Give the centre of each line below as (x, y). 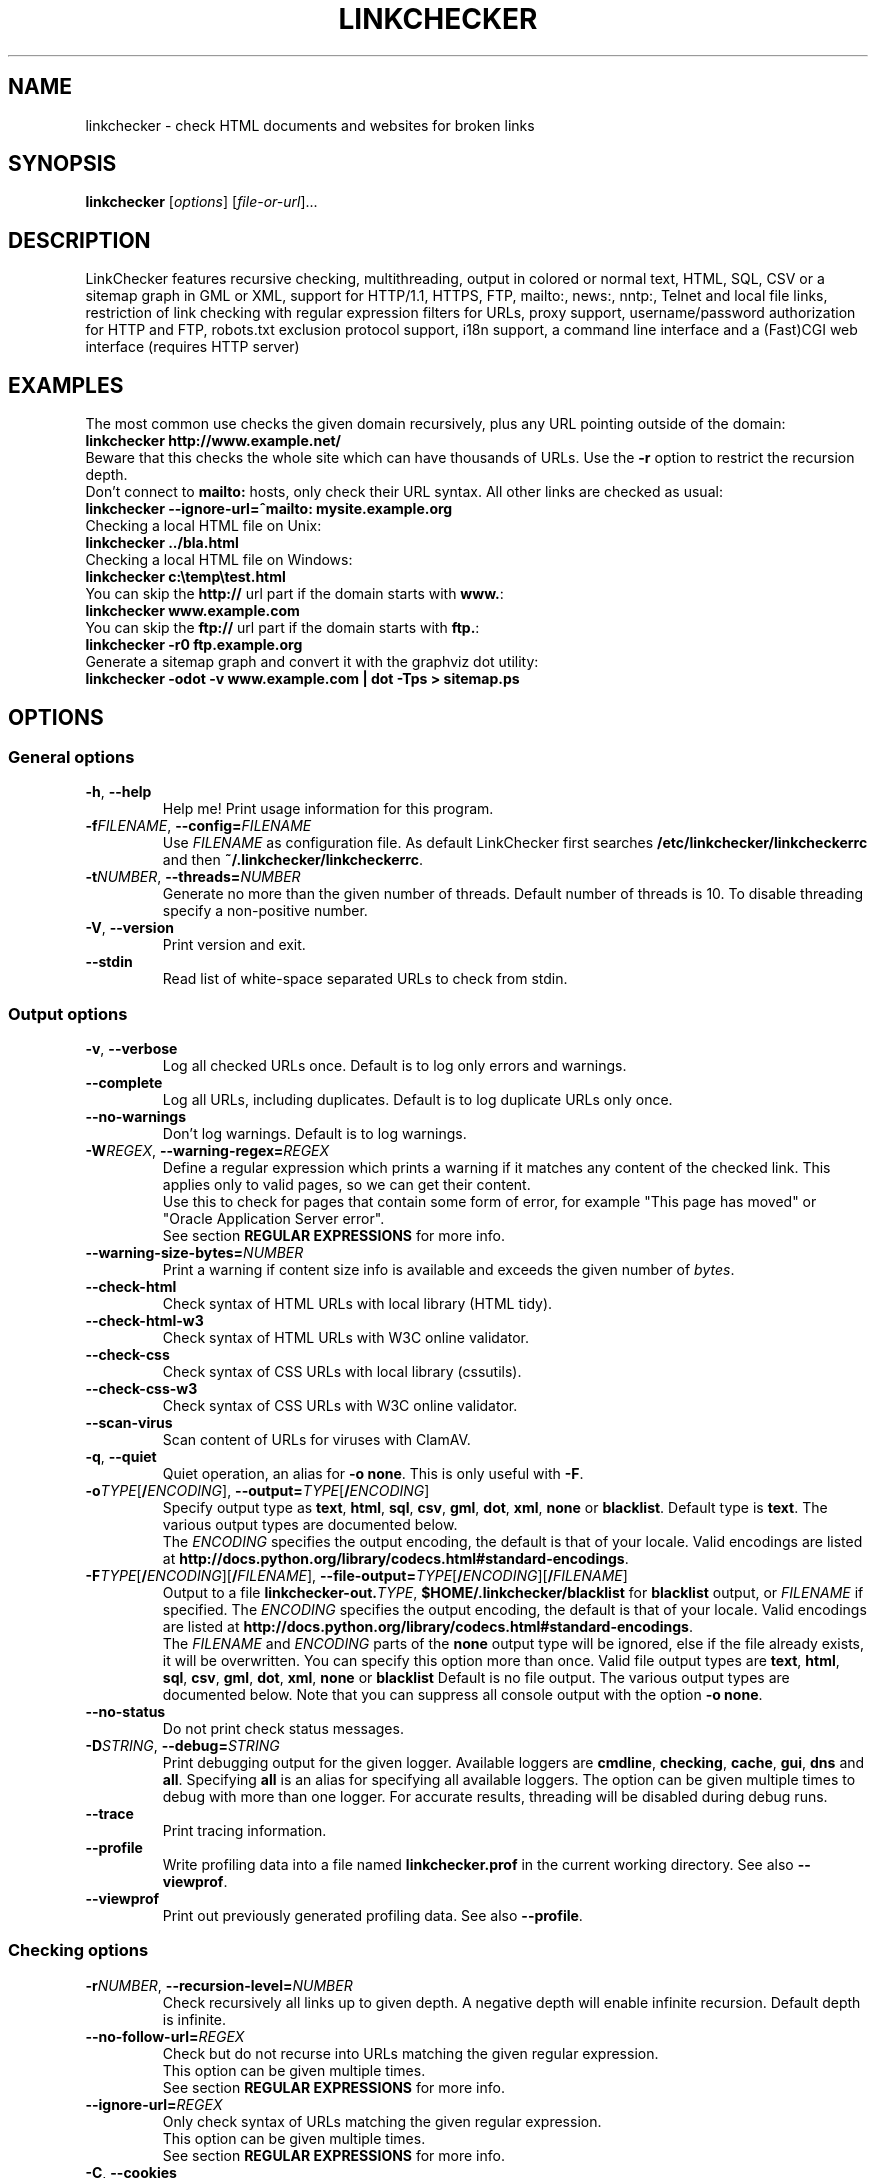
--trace (109, 1814)
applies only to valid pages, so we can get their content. (346, 1185)
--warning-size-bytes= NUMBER (194, 1253)
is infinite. (194, 2019)
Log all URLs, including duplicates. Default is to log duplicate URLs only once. (417, 1100)
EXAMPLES (66, 385)
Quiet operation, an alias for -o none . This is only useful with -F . (373, 1474)
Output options (68, 1013)
